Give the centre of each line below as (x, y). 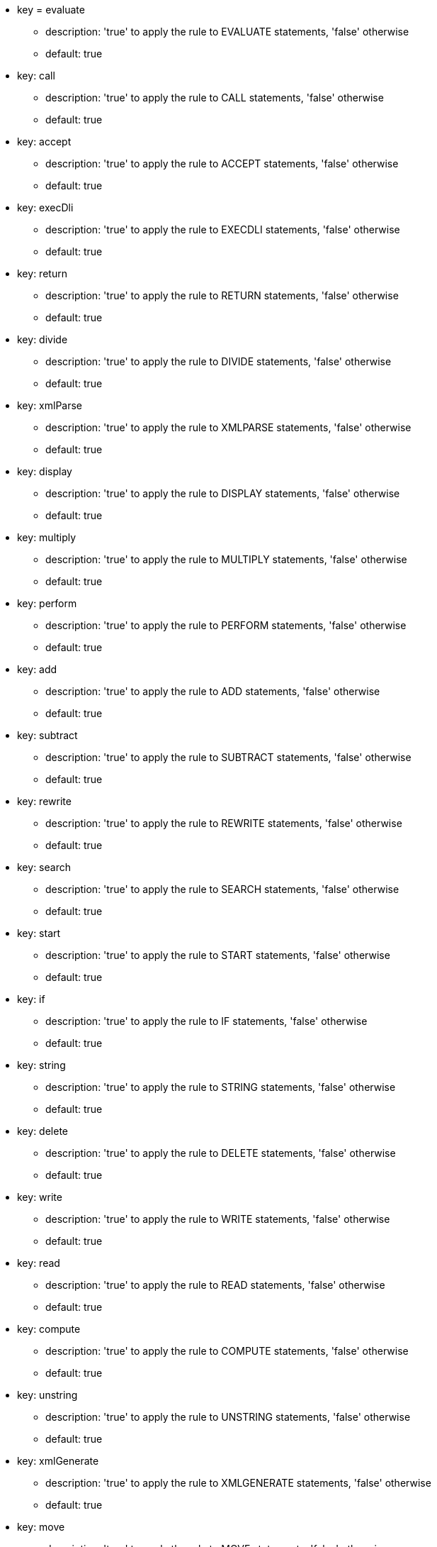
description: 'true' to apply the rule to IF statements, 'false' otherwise (206, 1021)
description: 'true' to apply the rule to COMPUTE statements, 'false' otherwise (227, 1351)
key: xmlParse (50, 405)
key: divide (42, 339)
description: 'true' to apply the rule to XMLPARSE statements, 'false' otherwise (228, 427)
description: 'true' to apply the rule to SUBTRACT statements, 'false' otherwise (228, 757)
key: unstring (47, 1395)
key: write (40, 1197)
